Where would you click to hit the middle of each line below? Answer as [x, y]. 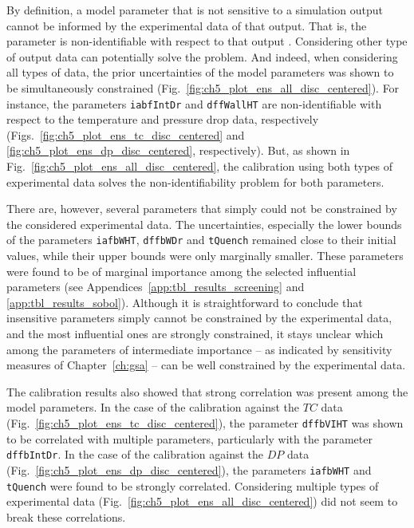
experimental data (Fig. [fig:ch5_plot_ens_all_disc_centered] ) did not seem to [202, 501]
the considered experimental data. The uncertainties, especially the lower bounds [204, 224]
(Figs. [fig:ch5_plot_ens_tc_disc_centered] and [126, 134]
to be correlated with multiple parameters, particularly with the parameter [189, 438]
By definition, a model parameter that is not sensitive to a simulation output [195, 10]
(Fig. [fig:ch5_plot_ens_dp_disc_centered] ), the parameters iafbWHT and [189, 469]
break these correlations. [66, 516]
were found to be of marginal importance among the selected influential [181, 271]
